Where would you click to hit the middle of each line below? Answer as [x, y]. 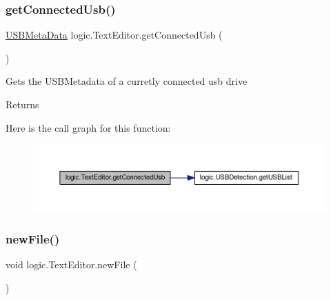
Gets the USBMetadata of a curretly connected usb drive [127, 81]
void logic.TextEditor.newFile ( [71, 264]
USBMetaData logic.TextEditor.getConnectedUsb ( [114, 35]
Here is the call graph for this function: [88, 127]
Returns [22, 104]
